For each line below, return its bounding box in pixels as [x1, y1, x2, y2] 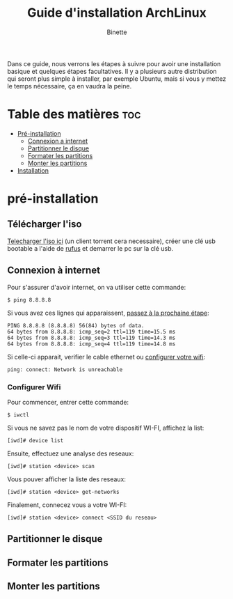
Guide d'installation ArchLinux [26, 5, 207, 21]
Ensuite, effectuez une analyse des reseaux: [7, 449, 134, 458]
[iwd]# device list [7, 437, 64, 444]
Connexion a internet [27, 137, 88, 145]
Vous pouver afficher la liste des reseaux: [7, 475, 127, 483]
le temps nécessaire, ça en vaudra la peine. [7, 81, 132, 90]
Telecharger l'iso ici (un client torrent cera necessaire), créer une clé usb [7, 237, 216, 245]
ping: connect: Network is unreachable [7, 366, 123, 373]
